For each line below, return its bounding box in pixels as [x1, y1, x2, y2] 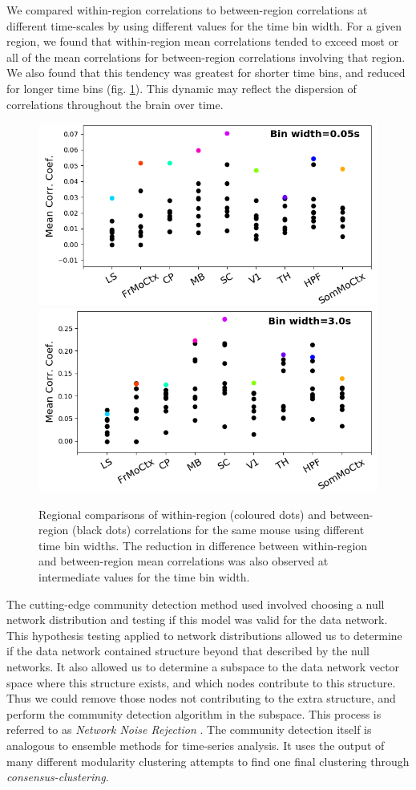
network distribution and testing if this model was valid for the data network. [6, 611, 388, 628]
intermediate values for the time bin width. [38, 568, 250, 585]
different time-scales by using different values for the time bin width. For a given [6, 17, 402, 34]
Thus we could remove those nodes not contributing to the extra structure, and [6, 690, 396, 707]
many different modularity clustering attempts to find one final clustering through [6, 752, 410, 769]
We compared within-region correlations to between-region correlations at [6, 2, 368, 18]
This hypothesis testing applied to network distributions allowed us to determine [6, 626, 402, 643]
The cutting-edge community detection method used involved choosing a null [6, 595, 385, 612]
